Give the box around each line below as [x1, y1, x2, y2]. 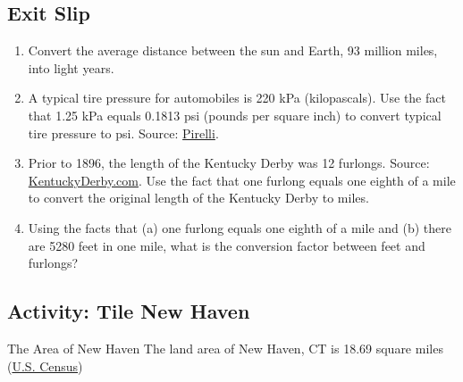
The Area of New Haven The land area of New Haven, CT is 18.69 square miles [7, 338, 443, 357]
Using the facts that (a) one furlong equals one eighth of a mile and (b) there [28, 218, 451, 237]
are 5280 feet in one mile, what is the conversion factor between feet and [28, 236, 425, 254]
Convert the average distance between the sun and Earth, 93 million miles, [28, 41, 438, 60]
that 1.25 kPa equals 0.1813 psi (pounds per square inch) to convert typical [28, 105, 442, 124]
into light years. [28, 58, 114, 77]
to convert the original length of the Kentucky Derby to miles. [28, 188, 369, 207]
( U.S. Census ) [7, 356, 83, 375]
